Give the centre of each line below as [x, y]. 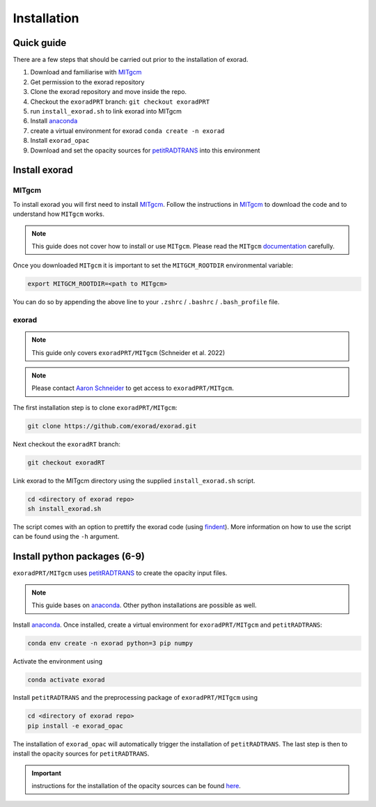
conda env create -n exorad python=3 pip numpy [110, 643]
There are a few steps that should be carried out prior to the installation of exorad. [131, 60]
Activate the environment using [58, 661]
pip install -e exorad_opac [75, 726]
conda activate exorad [66, 680]
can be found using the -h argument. [66, 537]
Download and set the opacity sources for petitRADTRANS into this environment [145, 150]
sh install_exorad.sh [64, 509]
